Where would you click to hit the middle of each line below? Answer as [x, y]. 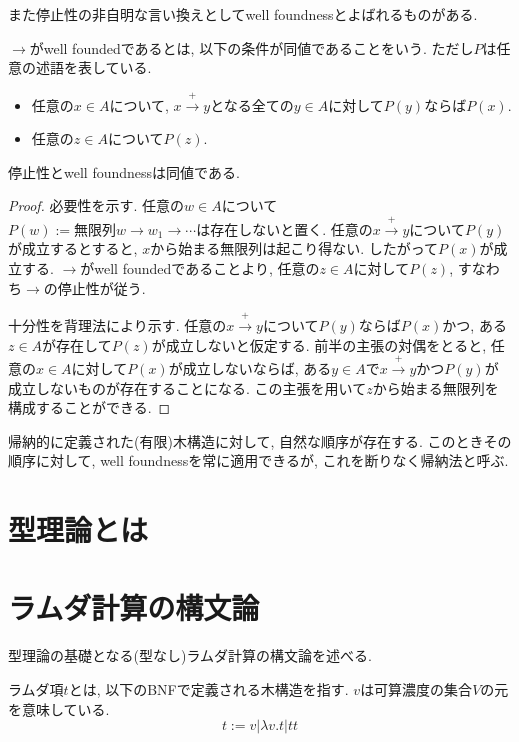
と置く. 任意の [326, 228]
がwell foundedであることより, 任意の [200, 267]
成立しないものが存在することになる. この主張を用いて [187, 387]
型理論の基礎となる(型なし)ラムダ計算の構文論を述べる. [190, 655]
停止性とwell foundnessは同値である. [124, 171]
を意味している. [59, 708]
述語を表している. [93, 67]
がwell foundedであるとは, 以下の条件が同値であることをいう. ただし [251, 47]
